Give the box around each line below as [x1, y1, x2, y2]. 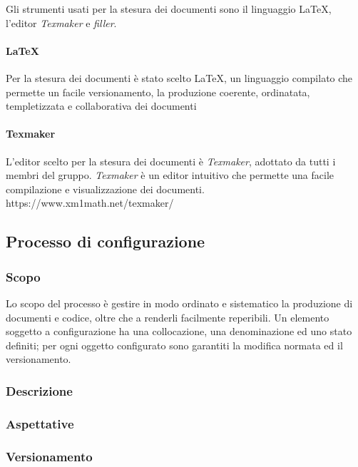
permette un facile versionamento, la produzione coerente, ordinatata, [6, 84, 310, 99]
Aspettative [6, 414, 74, 432]
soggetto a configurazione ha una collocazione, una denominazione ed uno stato [6, 324, 352, 339]
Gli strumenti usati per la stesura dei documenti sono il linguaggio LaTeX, [6, 1, 332, 16]
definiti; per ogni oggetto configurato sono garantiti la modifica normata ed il [6, 337, 343, 352]
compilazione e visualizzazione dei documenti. [6, 181, 205, 196]
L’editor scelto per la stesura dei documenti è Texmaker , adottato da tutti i [6, 153, 336, 168]
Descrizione [6, 381, 73, 399]
